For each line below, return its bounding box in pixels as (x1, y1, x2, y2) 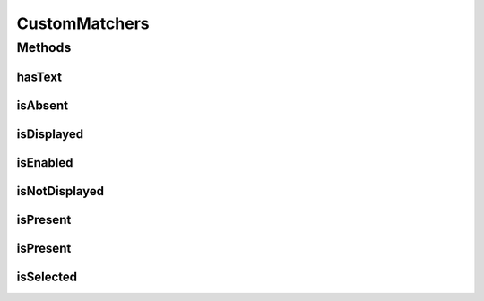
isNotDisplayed (16, 184, 105, 199)
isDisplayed (16, 126, 84, 142)
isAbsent (16, 98, 69, 113)
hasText (16, 69, 63, 84)
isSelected (16, 269, 78, 284)
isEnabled (16, 155, 73, 170)
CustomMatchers (16, 13, 150, 33)
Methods (16, 39, 72, 56)
